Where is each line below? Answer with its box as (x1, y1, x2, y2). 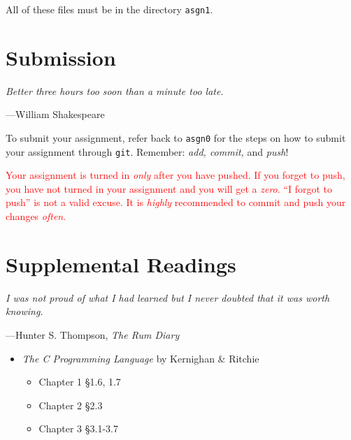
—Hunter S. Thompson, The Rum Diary (6, 327, 180, 342)
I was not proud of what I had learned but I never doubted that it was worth (6, 290, 330, 305)
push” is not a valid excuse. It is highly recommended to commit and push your (6, 195, 346, 210)
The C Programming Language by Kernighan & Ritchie (22, 351, 259, 365)
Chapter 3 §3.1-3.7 (38, 421, 118, 436)
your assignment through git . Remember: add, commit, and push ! (6, 144, 289, 159)
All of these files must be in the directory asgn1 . (6, 2, 213, 16)
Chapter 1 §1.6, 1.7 (38, 374, 121, 389)
